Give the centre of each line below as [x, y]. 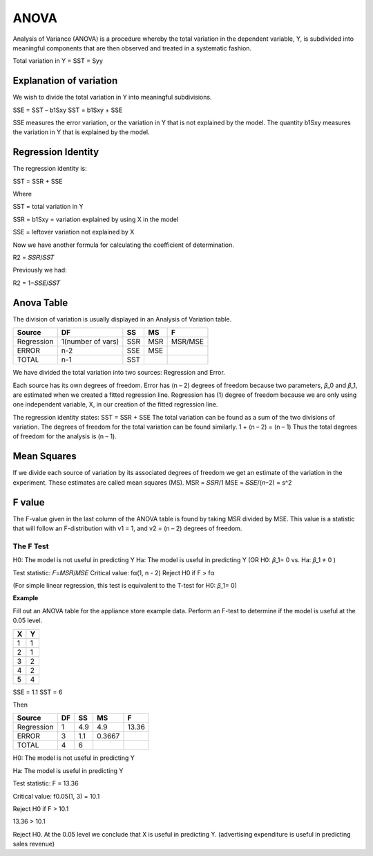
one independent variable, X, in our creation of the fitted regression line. [115, 404]
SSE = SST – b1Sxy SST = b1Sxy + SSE [68, 110]
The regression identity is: [50, 169]
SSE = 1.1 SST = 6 [38, 692]
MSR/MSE [187, 342]
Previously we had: [40, 270]
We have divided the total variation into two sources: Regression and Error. [119, 373]
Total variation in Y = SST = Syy [58, 61]
